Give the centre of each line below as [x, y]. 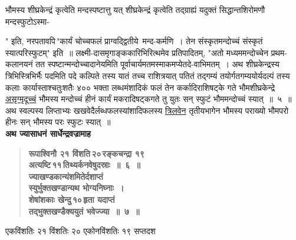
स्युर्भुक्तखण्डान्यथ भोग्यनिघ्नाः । [76, 188]
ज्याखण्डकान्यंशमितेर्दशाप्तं [66, 176]
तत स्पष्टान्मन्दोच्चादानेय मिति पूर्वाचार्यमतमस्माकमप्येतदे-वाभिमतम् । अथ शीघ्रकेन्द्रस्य [157, 64]
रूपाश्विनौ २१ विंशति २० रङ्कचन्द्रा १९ [86, 153]
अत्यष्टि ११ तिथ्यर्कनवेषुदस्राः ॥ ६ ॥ [84, 165]
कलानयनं [19, 64]
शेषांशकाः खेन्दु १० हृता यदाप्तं [72, 199]
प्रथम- [279, 52]
